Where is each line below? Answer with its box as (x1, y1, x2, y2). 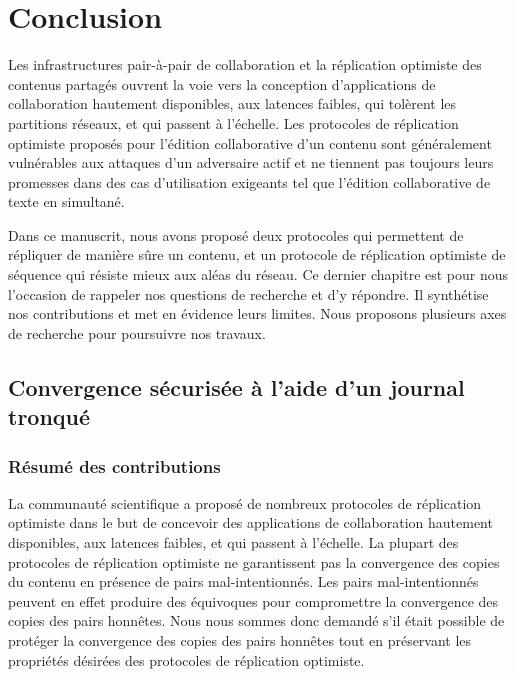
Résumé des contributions (8, 453, 221, 478)
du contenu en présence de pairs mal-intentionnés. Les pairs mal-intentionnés (8, 571, 479, 592)
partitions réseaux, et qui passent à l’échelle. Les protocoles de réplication (8, 112, 459, 133)
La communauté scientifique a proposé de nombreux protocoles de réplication (8, 492, 482, 513)
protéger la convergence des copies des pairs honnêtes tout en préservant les (8, 629, 472, 650)
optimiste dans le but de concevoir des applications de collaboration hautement (8, 512, 493, 533)
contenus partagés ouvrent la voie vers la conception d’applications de (8, 73, 436, 94)
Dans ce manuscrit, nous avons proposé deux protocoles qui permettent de (8, 224, 464, 245)
